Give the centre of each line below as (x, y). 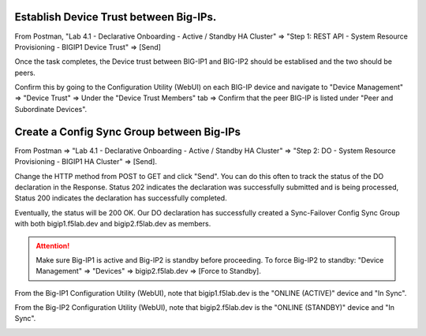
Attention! (53, 245)
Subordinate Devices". (51, 109)
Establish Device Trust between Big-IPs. (116, 17)
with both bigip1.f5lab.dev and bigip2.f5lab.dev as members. (113, 224)
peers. (25, 73)
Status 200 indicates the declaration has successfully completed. (121, 198)
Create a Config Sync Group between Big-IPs (127, 131)
